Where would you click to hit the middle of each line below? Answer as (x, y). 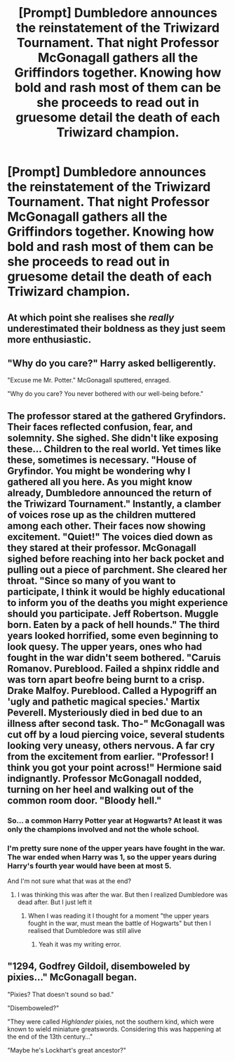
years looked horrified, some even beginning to (113, 635)
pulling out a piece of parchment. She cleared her (117, 570)
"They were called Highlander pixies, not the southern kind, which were (111, 1022)
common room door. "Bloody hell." (85, 800)
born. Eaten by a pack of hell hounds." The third (114, 625)
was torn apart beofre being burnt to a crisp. (106, 680)
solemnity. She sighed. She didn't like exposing (113, 438)
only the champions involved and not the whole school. (103, 829)
